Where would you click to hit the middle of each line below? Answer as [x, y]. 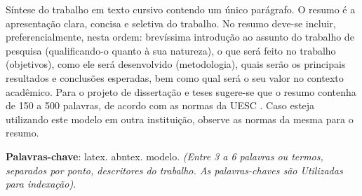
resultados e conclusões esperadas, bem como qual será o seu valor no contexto [175, 77]
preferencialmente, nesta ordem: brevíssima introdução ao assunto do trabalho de [180, 37]
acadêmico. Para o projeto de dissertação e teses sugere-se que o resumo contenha [181, 91]
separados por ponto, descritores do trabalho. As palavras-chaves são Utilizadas [174, 170]
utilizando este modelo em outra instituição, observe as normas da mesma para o [180, 119]
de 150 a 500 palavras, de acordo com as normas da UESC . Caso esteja [160, 105]
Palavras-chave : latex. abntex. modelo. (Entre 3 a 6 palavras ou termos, [165, 156]
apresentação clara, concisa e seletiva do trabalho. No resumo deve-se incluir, [171, 23]
